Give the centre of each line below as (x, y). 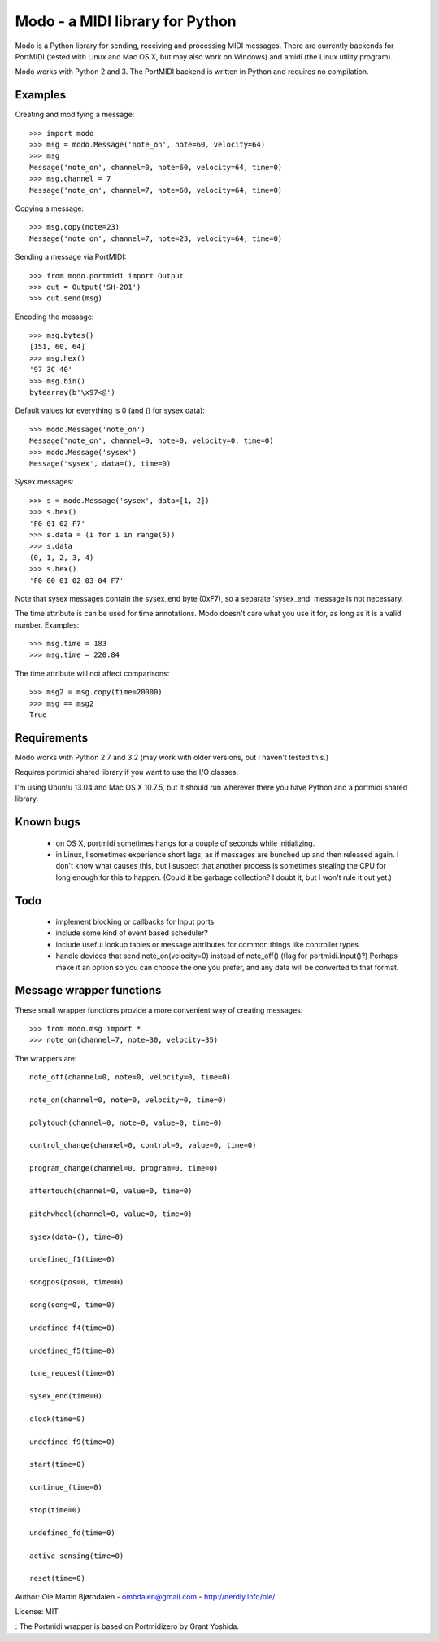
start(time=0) (57, 1464)
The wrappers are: (46, 1058)
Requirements (52, 738)
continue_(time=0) (66, 1487)
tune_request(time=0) (72, 1373)
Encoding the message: (54, 317)
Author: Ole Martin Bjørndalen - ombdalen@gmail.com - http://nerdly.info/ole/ (145, 1596)
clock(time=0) (57, 1419)
